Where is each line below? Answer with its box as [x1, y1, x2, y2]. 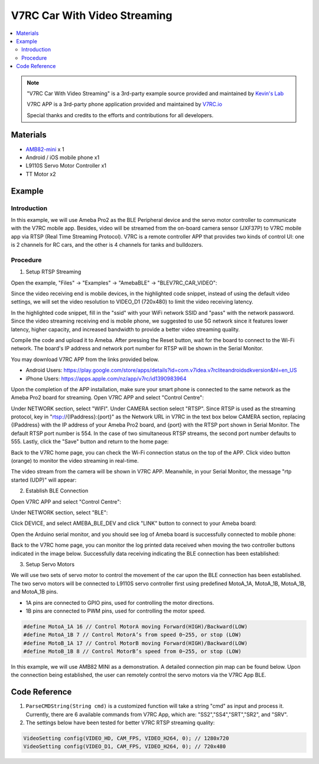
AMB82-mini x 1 [25, 146, 64, 153]
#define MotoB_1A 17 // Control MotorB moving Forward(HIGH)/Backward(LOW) [23, 640, 248, 646]
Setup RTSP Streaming [25, 268, 82, 275]
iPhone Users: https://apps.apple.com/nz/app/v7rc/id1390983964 [25, 375, 187, 382]
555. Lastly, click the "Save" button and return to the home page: [11, 438, 169, 445]
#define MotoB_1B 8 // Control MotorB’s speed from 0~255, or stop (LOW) [23, 648, 242, 655]
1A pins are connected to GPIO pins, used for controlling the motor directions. [25, 599, 214, 606]
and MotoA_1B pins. [11, 588, 58, 595]
